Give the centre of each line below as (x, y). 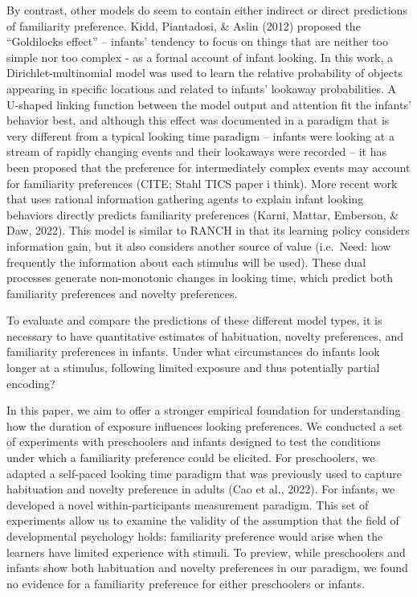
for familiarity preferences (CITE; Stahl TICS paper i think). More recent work (202, 183)
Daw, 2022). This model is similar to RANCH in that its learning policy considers (208, 230)
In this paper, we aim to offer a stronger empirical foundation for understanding (204, 410)
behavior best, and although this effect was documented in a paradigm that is (198, 120)
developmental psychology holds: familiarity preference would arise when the (195, 536)
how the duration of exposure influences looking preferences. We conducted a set (205, 425)
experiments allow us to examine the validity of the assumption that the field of (203, 520)
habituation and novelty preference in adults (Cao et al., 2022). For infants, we (201, 489)
